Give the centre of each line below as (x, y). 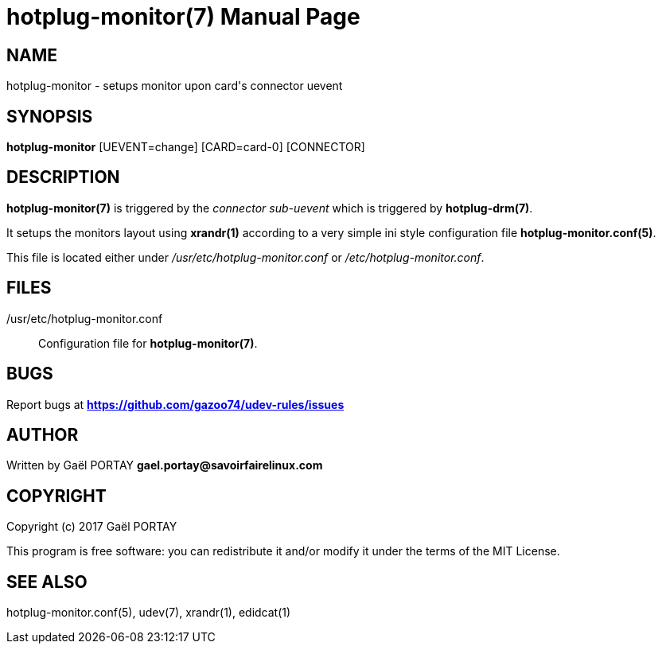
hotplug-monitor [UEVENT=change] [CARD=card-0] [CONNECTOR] (186, 147)
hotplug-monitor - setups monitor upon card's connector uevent (175, 86)
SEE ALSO (47, 582)
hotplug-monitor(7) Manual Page (183, 17)
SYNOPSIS (50, 116)
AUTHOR (43, 434)
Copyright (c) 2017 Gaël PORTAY (92, 527)
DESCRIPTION (63, 177)
